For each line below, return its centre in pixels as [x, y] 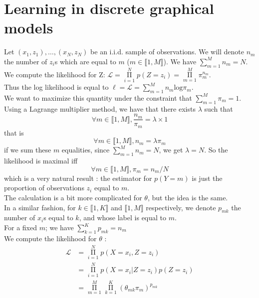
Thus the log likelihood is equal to [56, 87]
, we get [171, 150]
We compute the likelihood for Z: [55, 74]
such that [219, 108]
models [29, 28]
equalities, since [86, 150]
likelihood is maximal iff [41, 161]
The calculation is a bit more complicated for [73, 198]
